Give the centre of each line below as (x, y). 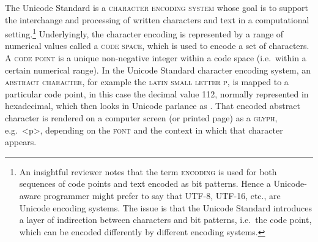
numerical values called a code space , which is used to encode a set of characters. (157, 46)
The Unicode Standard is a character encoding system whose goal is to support (157, 7)
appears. (21, 142)
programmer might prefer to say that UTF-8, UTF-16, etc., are (162, 195)
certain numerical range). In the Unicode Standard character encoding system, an (158, 70)
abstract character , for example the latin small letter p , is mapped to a (147, 82)
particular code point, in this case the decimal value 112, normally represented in (157, 93)
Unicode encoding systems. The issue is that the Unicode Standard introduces (165, 207)
